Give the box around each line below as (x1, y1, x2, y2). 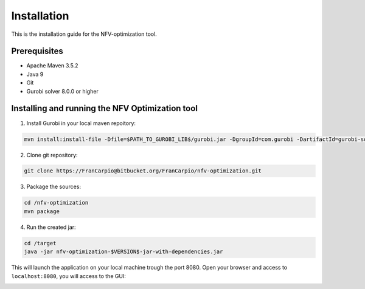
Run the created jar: (26, 223, 76, 231)
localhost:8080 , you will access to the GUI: (11, 272, 126, 279)
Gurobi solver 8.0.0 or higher (26, 87, 99, 95)
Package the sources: (26, 183, 82, 191)
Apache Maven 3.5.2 (26, 62, 78, 69)
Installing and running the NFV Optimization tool (11, 103, 198, 114)
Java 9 (26, 70, 44, 78)
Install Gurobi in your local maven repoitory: (26, 119, 136, 127)
